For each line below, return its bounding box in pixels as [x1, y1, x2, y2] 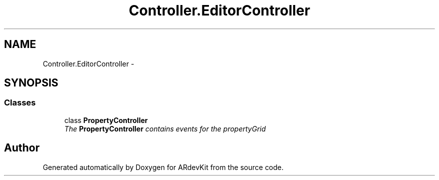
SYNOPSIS [4, 76, 59, 89]
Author [4, 141, 40, 154]
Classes [4, 97, 36, 108]
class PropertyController [64, 115, 148, 124]
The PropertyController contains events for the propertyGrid [64, 124, 266, 133]
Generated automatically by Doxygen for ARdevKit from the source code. [43, 162, 284, 171]
